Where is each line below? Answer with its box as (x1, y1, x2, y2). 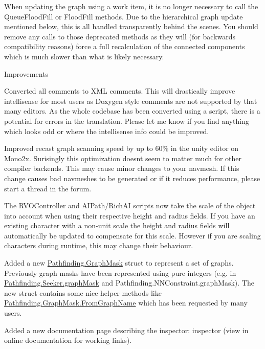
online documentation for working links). (4, 335, 132, 345)
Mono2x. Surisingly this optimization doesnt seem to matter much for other (4, 152, 242, 163)
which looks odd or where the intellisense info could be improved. (4, 125, 209, 136)
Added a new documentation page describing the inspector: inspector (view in (4, 324, 249, 335)
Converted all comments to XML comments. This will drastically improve (4, 85, 235, 96)
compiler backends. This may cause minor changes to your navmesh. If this (4, 163, 239, 173)
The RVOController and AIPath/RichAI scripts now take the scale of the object (4, 200, 256, 211)
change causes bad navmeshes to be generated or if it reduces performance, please (4, 172, 260, 183)
